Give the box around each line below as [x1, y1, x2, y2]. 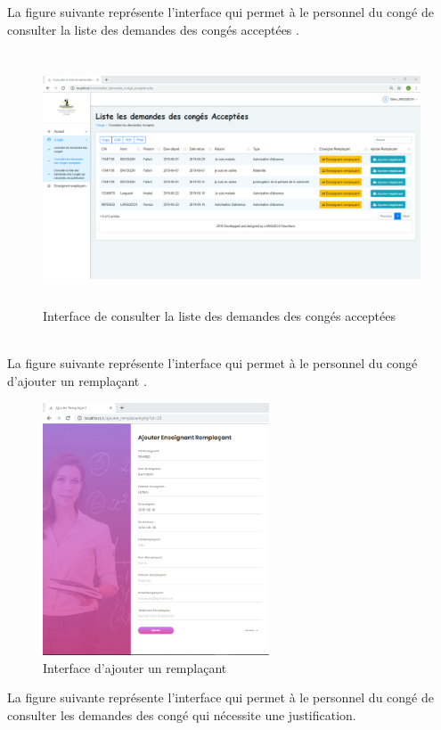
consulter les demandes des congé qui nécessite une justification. [7, 705, 356, 724]
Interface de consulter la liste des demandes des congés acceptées [43, 307, 396, 325]
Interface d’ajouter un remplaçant [43, 658, 227, 677]
